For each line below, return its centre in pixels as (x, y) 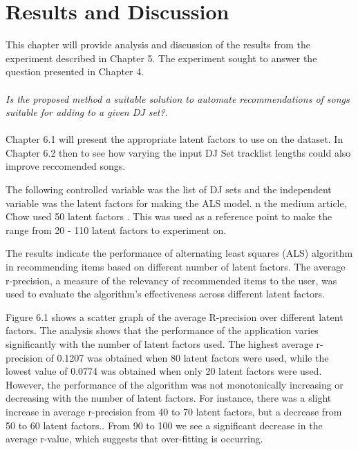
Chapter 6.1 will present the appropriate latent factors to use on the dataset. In (175, 139)
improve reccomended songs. (66, 166)
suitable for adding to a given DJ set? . (87, 112)
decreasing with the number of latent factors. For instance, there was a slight (169, 398)
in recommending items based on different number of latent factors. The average (176, 267)
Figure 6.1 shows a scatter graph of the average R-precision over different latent (175, 316)
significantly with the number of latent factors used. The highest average (159, 344)
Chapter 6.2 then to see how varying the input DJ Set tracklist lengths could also (178, 152)
